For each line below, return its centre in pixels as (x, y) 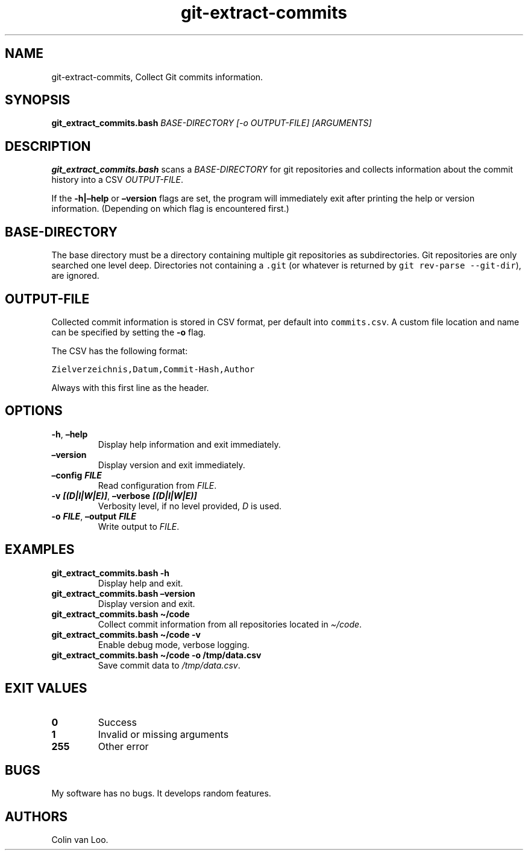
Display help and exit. (140, 583)
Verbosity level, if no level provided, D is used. (190, 506)
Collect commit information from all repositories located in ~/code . (230, 624)
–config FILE (77, 475)
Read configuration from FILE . (157, 485)
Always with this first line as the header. (130, 387)
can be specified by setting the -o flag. (129, 332)
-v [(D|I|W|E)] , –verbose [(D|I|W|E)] (124, 495)
